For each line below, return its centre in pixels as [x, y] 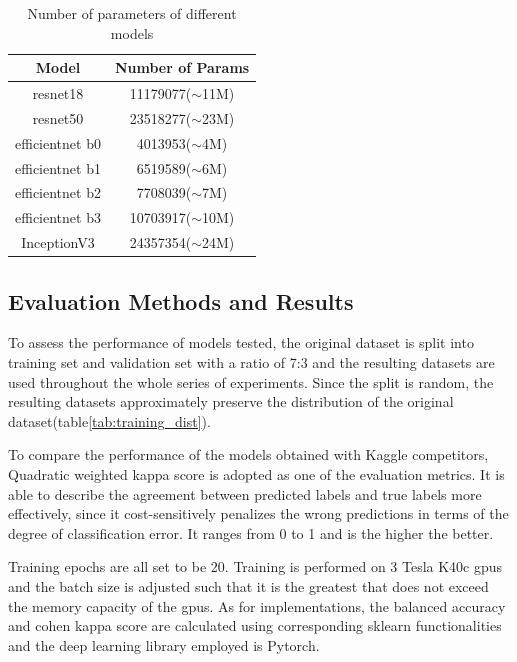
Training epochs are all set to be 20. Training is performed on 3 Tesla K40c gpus [255, 566]
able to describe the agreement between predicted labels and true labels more [245, 493]
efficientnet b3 [58, 217]
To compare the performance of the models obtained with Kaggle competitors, [248, 454]
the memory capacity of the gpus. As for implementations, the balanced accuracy [257, 605]
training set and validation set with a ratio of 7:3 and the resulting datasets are [251, 361]
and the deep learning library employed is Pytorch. [164, 644]
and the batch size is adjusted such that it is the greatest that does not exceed [248, 585]
